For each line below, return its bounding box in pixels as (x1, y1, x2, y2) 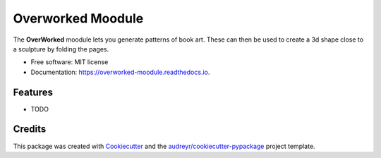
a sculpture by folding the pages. (13, 44, 109, 53)
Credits (13, 123, 47, 135)
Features (13, 86, 53, 98)
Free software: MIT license (30, 58, 109, 66)
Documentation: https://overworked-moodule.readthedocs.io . (30, 68, 210, 76)
